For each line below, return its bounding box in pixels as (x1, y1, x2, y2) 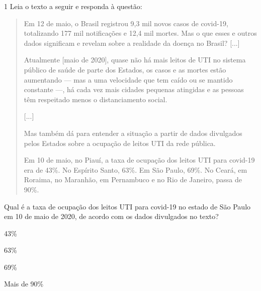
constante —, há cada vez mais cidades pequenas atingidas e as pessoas (24, 84, 244, 95)
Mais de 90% (4, 278, 44, 289)
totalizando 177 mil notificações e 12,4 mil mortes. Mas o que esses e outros (24, 28, 257, 38)
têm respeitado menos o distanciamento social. (24, 94, 167, 104)
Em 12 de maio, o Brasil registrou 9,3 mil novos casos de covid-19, (24, 18, 228, 28)
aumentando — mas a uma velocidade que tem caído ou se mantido (24, 74, 233, 85)
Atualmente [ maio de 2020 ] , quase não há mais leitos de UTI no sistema (24, 54, 246, 65)
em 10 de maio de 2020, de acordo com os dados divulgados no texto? (4, 211, 219, 222)
